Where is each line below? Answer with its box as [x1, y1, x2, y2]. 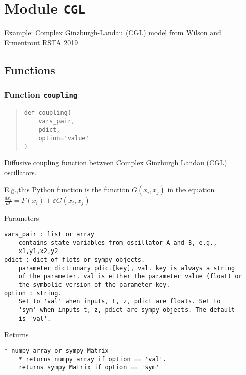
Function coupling [4, 88, 78, 101]
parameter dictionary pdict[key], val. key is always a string [18, 264, 235, 272]
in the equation [167, 184, 215, 195]
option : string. [4, 289, 62, 297]
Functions [4, 61, 55, 77]
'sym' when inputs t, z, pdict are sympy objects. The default [18, 306, 235, 314]
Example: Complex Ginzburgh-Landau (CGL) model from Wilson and [4, 27, 221, 38]
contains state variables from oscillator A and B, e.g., [18, 239, 217, 246]
